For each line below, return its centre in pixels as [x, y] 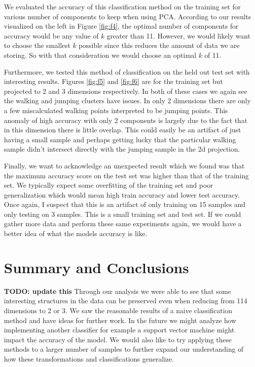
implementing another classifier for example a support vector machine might [119, 330]
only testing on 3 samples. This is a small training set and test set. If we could [123, 214]
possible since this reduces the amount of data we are [159, 45]
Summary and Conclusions [96, 267]
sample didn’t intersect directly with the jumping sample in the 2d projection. [122, 149]
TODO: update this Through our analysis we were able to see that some [118, 291]
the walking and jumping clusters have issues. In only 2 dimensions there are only [127, 101]
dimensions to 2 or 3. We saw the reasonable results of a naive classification [118, 310]
